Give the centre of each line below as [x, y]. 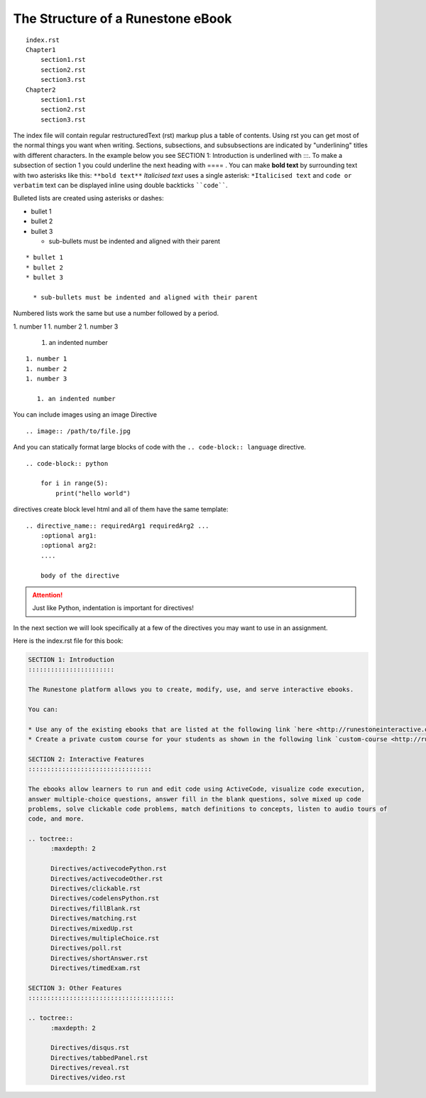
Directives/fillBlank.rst [96, 908]
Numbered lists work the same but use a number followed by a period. [116, 314]
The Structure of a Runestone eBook [122, 18]
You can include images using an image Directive [85, 415]
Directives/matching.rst [94, 918]
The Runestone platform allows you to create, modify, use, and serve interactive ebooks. [191, 689]
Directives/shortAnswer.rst [99, 958]
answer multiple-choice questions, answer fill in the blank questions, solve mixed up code [195, 799]
